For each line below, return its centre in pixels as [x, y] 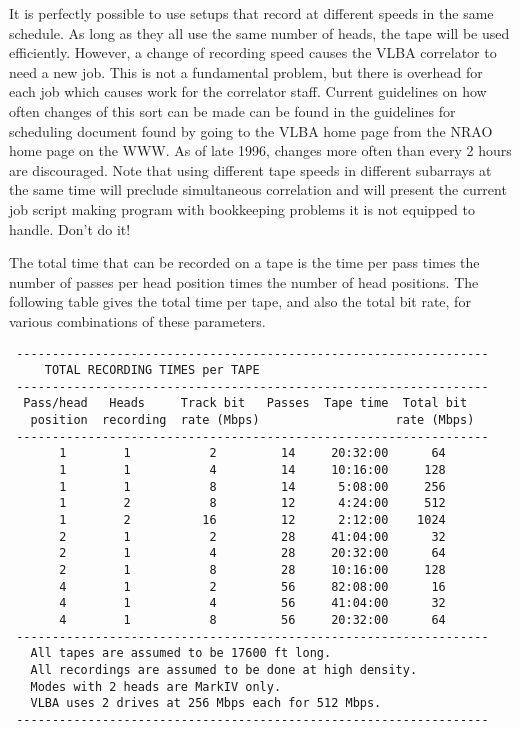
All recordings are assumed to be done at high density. [224, 669]
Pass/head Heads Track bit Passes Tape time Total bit [245, 403]
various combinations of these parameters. [137, 320]
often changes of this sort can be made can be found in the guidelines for [232, 110]
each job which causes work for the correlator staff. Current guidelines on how [248, 91]
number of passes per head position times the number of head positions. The [244, 281]
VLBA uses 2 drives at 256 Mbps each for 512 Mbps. [206, 703]
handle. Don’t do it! [70, 228]
